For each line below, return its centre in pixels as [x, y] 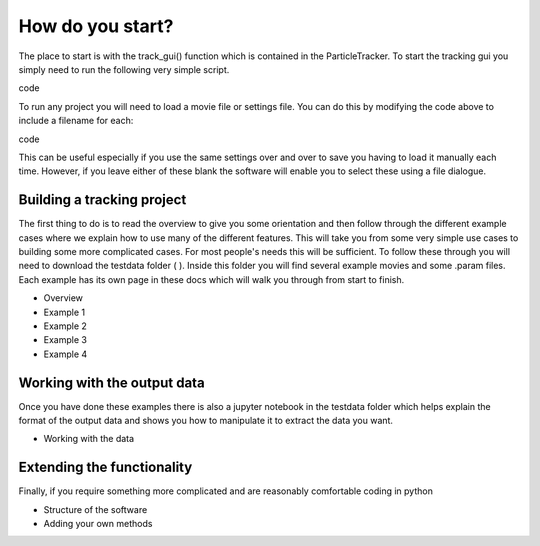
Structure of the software [95, 509]
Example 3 [65, 340]
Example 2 [65, 326]
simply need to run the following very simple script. [124, 69]
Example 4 [65, 354]
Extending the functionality [105, 467]
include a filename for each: [76, 121]
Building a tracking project [102, 200]
